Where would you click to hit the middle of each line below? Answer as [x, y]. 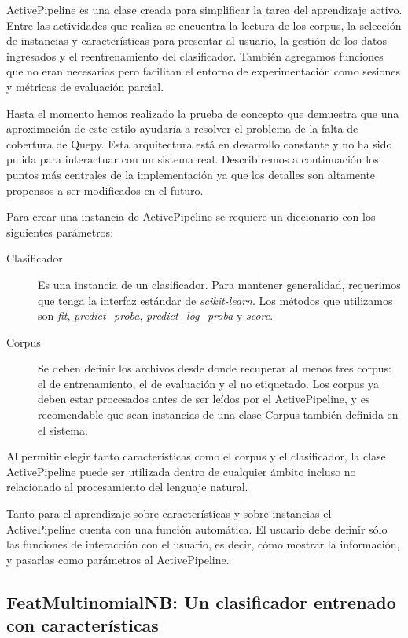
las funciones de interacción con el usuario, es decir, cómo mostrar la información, [203, 544]
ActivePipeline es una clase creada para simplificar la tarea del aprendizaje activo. [204, 9]
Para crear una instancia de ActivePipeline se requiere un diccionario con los [191, 216]
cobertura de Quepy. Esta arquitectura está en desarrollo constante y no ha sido [199, 143]
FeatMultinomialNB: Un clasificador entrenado [201, 601]
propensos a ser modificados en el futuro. [105, 190]
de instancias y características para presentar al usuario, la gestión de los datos [197, 40]
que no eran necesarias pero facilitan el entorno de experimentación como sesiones [204, 71]
